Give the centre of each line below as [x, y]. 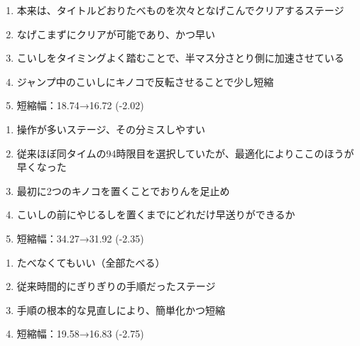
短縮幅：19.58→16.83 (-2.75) [80, 334]
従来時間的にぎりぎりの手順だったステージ [116, 286]
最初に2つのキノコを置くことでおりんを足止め [123, 190]
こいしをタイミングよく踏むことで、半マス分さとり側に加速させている [180, 58]
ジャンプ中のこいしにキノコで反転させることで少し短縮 [145, 81]
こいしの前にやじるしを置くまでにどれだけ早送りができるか [156, 214]
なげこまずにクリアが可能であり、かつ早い [116, 34]
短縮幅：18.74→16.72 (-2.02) [80, 105]
